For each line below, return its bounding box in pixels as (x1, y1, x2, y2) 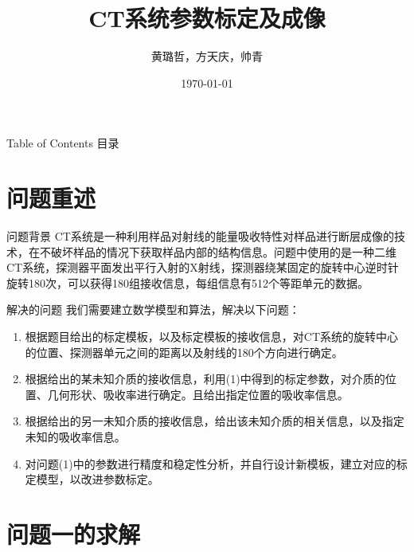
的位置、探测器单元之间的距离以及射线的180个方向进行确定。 (25, 343, 343, 360)
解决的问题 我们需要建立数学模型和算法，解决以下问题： (6, 301, 300, 318)
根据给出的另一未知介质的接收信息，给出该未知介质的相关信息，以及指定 (25, 413, 404, 429)
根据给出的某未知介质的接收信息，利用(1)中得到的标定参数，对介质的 (25, 370, 385, 387)
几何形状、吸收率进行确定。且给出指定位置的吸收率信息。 (47, 386, 349, 402)
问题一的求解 (6, 517, 141, 550)
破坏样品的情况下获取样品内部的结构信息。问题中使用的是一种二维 (50, 243, 396, 260)
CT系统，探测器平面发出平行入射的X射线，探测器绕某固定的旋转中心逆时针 (6, 259, 399, 276)
